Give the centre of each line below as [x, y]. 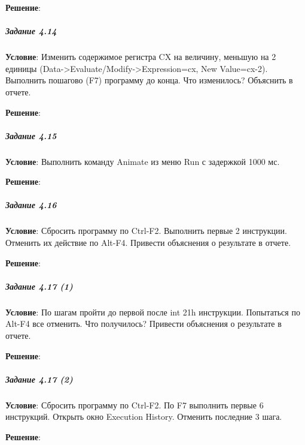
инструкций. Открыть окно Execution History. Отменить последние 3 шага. [144, 417]
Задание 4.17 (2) [39, 379]
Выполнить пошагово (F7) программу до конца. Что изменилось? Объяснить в [149, 80]
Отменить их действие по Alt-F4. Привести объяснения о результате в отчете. [148, 243]
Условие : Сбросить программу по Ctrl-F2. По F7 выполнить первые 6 [135, 405]
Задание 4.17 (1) [39, 286]
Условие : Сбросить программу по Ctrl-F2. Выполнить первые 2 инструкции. [146, 231]
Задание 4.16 [31, 205]
